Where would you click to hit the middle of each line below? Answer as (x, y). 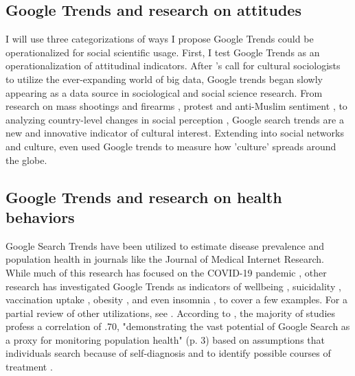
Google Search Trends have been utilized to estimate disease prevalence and (165, 245)
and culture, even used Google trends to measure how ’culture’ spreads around (171, 146)
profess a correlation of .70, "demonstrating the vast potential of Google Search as (178, 326)
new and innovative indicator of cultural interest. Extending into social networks (175, 133)
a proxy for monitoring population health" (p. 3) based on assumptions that (165, 339)
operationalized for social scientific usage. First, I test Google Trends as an (163, 52)
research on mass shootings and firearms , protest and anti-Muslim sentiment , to (176, 106)
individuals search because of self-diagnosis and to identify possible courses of (168, 353)
